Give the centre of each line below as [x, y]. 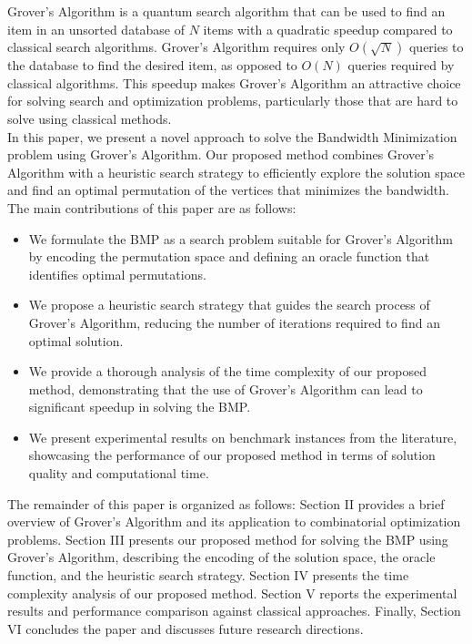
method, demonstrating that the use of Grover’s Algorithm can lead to [226, 388]
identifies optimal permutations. [117, 274]
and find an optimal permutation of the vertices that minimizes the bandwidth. [228, 190]
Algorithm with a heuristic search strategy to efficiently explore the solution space [236, 172]
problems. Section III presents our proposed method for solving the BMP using [228, 539]
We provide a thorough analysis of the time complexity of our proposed [227, 371]
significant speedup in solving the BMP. [140, 407]
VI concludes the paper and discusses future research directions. [186, 628]
